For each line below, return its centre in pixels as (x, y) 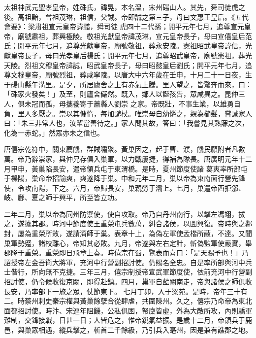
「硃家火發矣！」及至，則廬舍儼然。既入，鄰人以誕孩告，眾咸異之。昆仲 (121, 94)
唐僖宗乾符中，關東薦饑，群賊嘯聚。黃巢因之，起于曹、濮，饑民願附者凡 (121, 149)
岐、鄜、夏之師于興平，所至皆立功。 (63, 197)
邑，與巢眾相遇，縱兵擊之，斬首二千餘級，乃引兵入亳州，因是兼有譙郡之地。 (128, 330)
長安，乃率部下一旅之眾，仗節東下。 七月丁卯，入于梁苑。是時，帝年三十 (122, 291)
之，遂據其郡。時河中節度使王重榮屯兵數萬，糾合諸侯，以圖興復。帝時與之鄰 (128, 223)
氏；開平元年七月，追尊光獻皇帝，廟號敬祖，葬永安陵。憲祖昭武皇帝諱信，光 (128, 46)
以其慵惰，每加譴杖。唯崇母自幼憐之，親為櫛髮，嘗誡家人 (159, 113)
